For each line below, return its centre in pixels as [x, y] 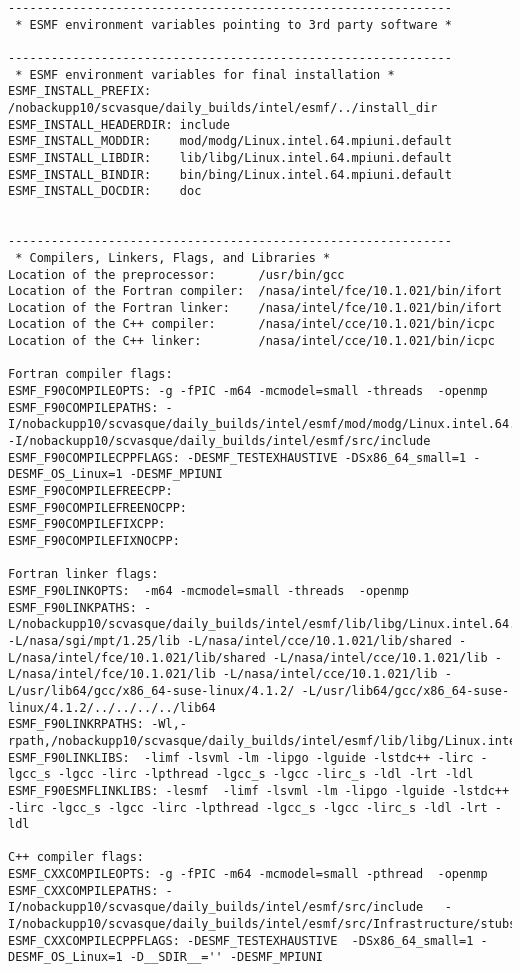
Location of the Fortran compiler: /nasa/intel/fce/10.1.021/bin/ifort [255, 291]
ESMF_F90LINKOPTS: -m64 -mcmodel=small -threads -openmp [208, 590]
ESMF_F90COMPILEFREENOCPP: [97, 507]
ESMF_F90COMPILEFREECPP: [90, 491]
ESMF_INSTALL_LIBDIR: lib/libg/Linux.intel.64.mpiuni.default [230, 157]
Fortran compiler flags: [90, 374]
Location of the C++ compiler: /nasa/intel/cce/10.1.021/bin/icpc [251, 324]
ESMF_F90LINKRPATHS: [76, 724]
